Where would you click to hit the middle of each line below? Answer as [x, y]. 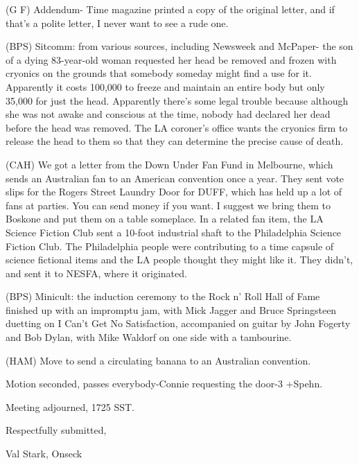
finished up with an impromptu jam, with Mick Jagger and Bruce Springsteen [171, 309]
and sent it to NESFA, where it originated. [96, 273]
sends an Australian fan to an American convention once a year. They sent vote [175, 178]
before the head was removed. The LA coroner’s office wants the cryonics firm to [177, 127]
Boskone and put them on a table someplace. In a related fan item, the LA [165, 219]
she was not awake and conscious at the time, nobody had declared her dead [168, 114]
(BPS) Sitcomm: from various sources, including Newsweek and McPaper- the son [179, 46]
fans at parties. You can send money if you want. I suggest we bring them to [168, 205]
